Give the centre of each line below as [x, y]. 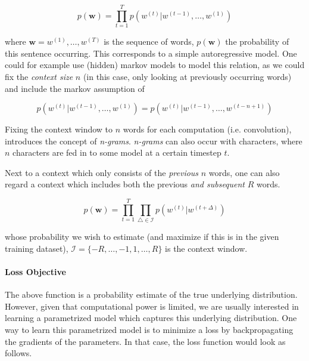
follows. [18, 353]
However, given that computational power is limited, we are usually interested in [152, 306]
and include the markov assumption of [75, 88]
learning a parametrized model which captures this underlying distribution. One [151, 318]
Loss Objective [35, 271]
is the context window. [206, 248]
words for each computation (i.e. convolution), [207, 129]
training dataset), [37, 248]
